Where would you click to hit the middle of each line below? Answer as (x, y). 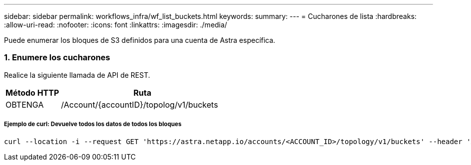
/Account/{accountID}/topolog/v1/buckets (139, 104)
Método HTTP (32, 92)
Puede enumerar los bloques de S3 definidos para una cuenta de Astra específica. (140, 40)
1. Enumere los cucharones (57, 58)
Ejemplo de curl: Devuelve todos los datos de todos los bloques (93, 124)
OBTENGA (25, 104)
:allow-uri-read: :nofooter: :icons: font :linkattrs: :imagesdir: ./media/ (116, 25)
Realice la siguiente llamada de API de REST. (77, 75)
